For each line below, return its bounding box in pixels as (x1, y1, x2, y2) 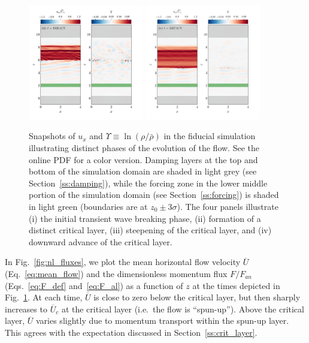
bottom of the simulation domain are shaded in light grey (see (29, 165, 257, 177)
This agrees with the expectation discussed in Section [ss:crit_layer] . (5, 326, 257, 338)
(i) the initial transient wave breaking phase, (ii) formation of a (29, 212, 261, 224)
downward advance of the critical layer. (29, 235, 172, 248)
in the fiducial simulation (163, 130, 256, 142)
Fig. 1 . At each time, (5, 291, 83, 303)
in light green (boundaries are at (29, 200, 148, 212)
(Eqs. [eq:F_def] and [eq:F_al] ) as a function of (5, 279, 183, 291)
